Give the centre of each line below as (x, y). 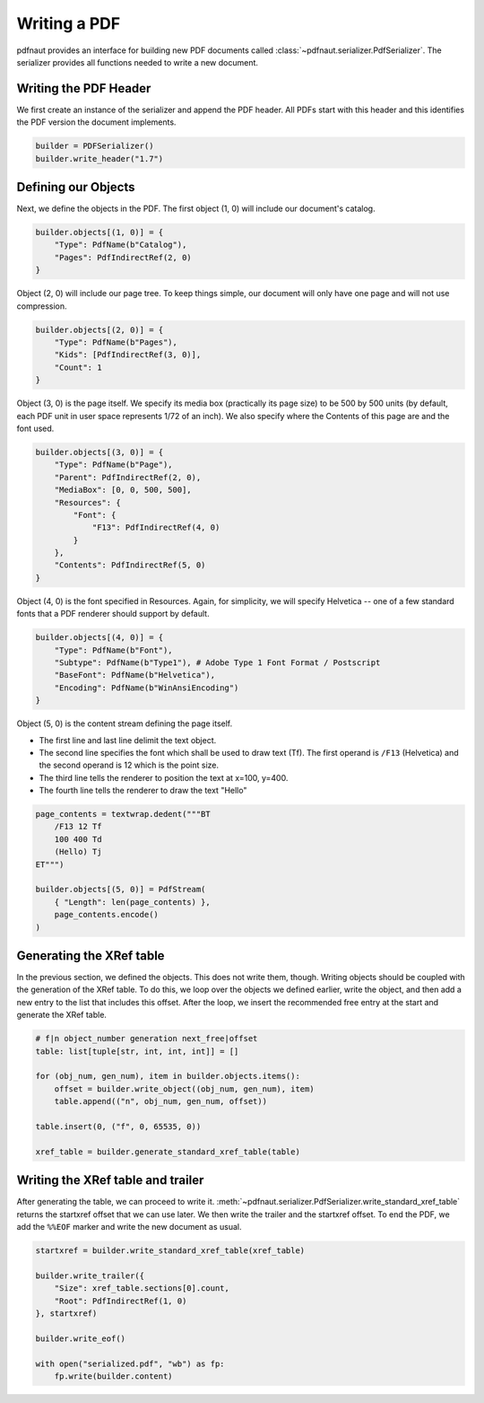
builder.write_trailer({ (90, 1276)
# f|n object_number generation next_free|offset (147, 1039)
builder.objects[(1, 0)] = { (99, 232)
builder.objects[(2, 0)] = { (99, 329)
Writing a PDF (69, 23)
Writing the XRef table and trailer (110, 1180)
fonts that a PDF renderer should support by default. (113, 614)
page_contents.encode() (106, 915)
